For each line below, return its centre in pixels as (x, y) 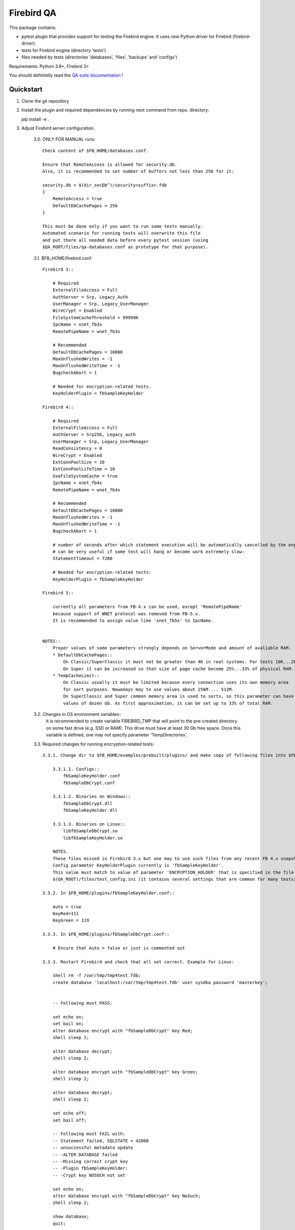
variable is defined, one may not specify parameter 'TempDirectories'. (117, 735)
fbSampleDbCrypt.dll (88, 803)
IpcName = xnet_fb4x (77, 483)
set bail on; (68, 1024)
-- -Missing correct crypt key (90, 1161)
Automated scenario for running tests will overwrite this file (122, 233)
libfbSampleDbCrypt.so (90, 831)
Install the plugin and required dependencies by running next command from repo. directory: (115, 110)
